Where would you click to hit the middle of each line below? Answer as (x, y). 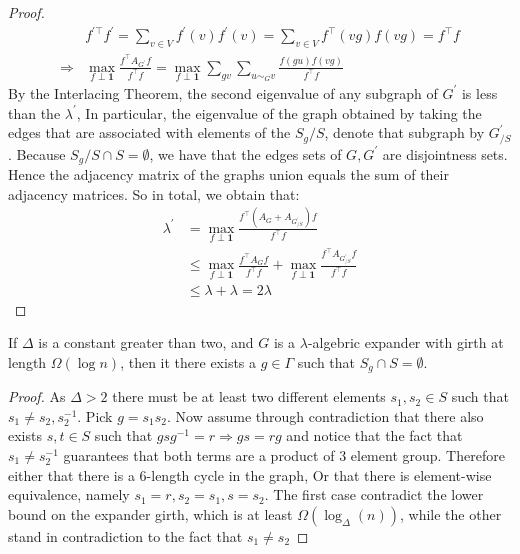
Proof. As (37, 396)
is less (479, 92)
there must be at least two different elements (249, 396)
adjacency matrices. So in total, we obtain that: (154, 193)
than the (34, 112)
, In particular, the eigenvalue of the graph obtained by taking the (279, 112)
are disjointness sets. (445, 153)
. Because (37, 153)
